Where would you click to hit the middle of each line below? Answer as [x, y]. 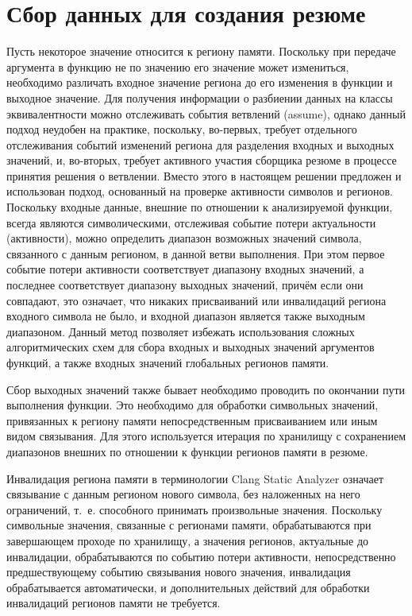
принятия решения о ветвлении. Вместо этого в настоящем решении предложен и [204, 175]
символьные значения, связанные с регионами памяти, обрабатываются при [189, 525]
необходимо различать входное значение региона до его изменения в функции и [200, 82]
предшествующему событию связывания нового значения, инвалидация [179, 572]
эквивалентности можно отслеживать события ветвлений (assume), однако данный [206, 113]
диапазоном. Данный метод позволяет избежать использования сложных [181, 331]
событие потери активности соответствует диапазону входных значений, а [185, 269]
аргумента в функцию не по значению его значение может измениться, [178, 66]
